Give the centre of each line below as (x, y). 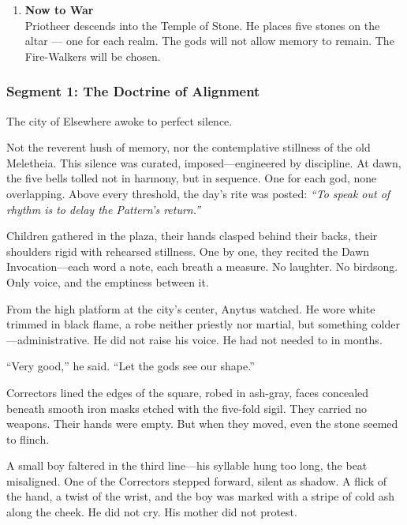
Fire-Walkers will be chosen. (93, 56)
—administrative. (48, 339)
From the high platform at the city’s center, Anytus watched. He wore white (191, 308)
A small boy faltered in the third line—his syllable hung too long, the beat (187, 465)
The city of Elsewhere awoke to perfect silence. (119, 120)
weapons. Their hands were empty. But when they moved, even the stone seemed (202, 424)
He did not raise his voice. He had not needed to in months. (238, 339)
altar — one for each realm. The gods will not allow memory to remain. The (209, 41)
